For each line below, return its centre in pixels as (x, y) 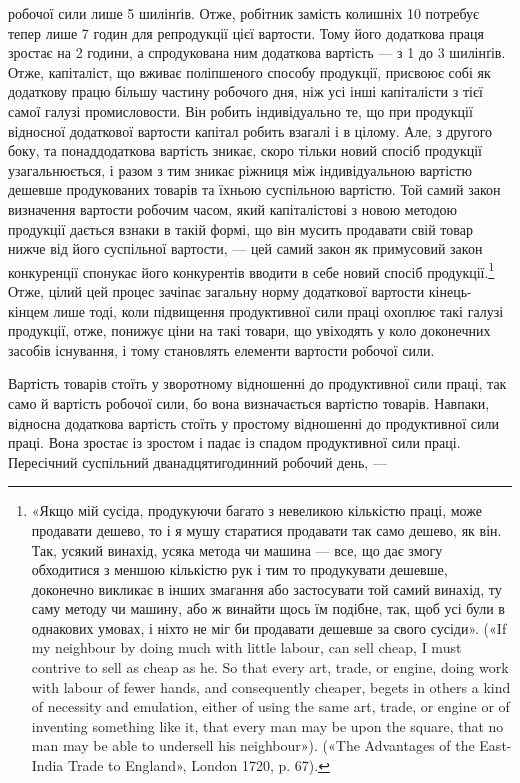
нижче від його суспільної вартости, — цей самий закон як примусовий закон (245, 248)
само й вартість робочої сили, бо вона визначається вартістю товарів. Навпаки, (249, 402)
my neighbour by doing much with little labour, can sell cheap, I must (246, 647)
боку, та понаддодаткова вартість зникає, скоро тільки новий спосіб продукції (245, 150)
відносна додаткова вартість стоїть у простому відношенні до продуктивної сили (253, 422)
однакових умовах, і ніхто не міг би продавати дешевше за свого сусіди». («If (269, 627)
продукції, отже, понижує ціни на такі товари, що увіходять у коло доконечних (249, 330)
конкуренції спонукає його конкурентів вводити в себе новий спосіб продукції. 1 (251, 270)
